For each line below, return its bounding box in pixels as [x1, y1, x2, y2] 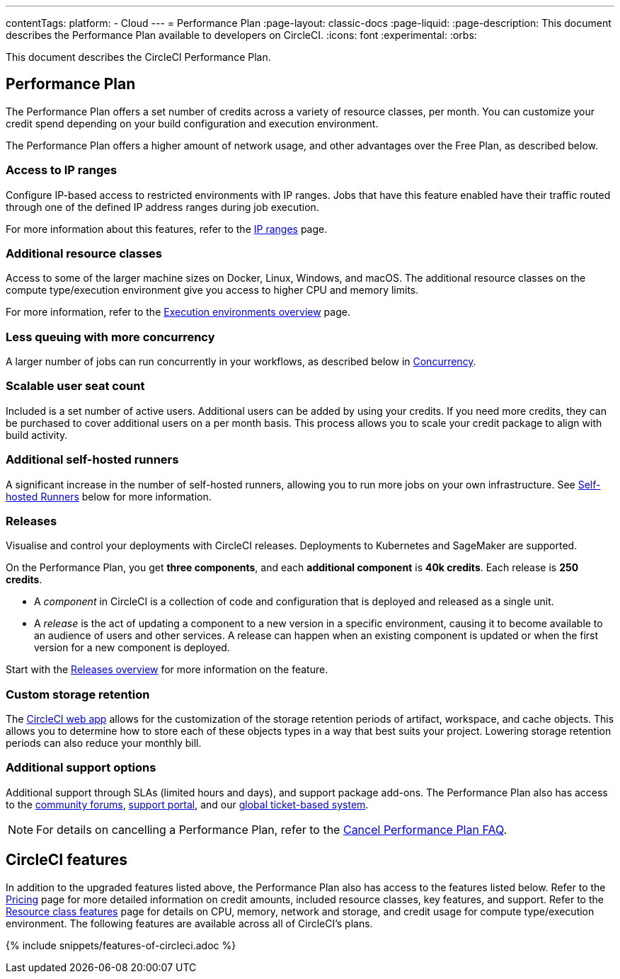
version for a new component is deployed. [34, 641, 230, 654]
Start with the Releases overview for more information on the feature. [6, 663, 328, 676]
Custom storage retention [6, 687, 150, 702]
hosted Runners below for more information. [6, 490, 212, 503]
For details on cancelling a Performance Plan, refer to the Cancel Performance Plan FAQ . [36, 822, 507, 837]
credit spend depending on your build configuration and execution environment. [6, 117, 379, 130]
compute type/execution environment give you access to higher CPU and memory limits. [6, 284, 419, 297]
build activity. [6, 428, 68, 441]
